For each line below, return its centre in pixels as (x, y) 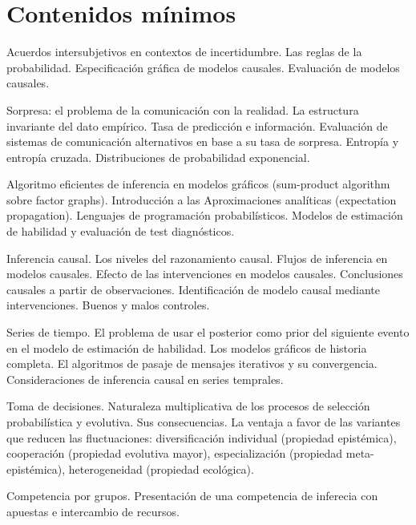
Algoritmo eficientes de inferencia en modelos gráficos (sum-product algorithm (198, 184)
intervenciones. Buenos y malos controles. (108, 305)
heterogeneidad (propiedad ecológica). (161, 468)
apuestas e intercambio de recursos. (93, 511)
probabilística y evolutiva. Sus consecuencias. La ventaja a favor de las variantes (204, 422)
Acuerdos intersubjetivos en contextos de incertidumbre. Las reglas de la (184, 52)
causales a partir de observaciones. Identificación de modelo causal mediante (193, 289)
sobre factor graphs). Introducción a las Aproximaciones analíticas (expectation (202, 199)
